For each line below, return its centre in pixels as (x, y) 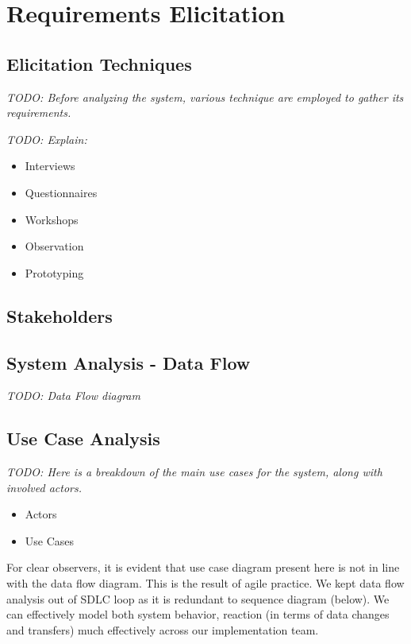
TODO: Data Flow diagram (73, 396)
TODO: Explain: (47, 139)
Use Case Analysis (83, 438)
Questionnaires (61, 192)
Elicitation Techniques (99, 63)
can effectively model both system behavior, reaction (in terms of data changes (198, 614)
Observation (54, 246)
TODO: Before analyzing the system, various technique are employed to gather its (205, 97)
